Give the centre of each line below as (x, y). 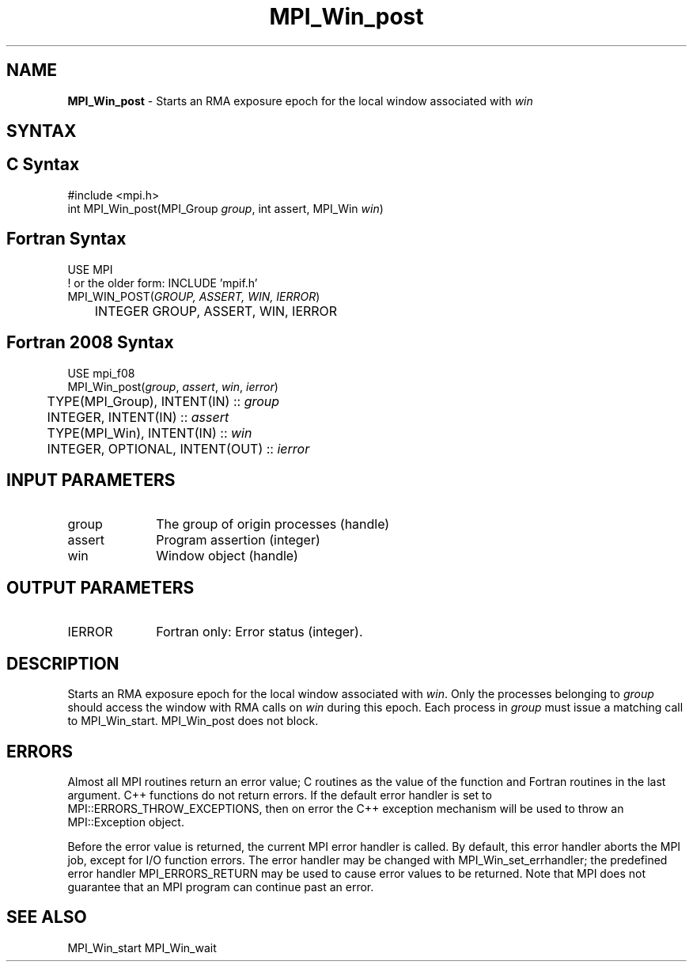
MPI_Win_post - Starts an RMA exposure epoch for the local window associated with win (300, 101)
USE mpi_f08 (101, 373)
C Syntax (43, 165)
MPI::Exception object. (126, 822)
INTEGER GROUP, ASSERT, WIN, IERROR (216, 311)
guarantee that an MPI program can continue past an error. (221, 886)
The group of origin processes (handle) (273, 524)
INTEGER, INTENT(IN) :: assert (138, 417)
